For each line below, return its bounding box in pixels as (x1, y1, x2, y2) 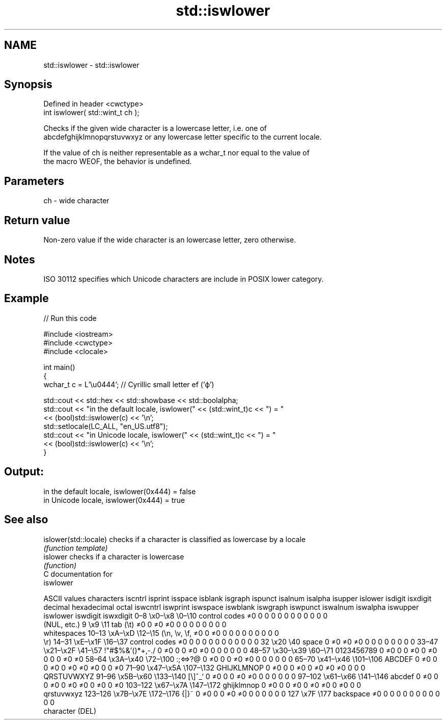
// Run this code (43, 313, 97, 323)
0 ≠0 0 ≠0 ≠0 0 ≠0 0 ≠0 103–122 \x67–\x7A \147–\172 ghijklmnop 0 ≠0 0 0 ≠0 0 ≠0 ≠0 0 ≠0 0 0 (43, 680, 361, 689)
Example (4, 292, 49, 305)
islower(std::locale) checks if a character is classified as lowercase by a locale (43, 534, 306, 544)
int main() (43, 362, 75, 371)
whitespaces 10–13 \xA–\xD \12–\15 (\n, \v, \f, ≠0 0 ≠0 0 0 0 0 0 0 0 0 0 (43, 628, 279, 637)
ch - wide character (43, 196, 109, 205)
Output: (4, 465, 44, 478)
